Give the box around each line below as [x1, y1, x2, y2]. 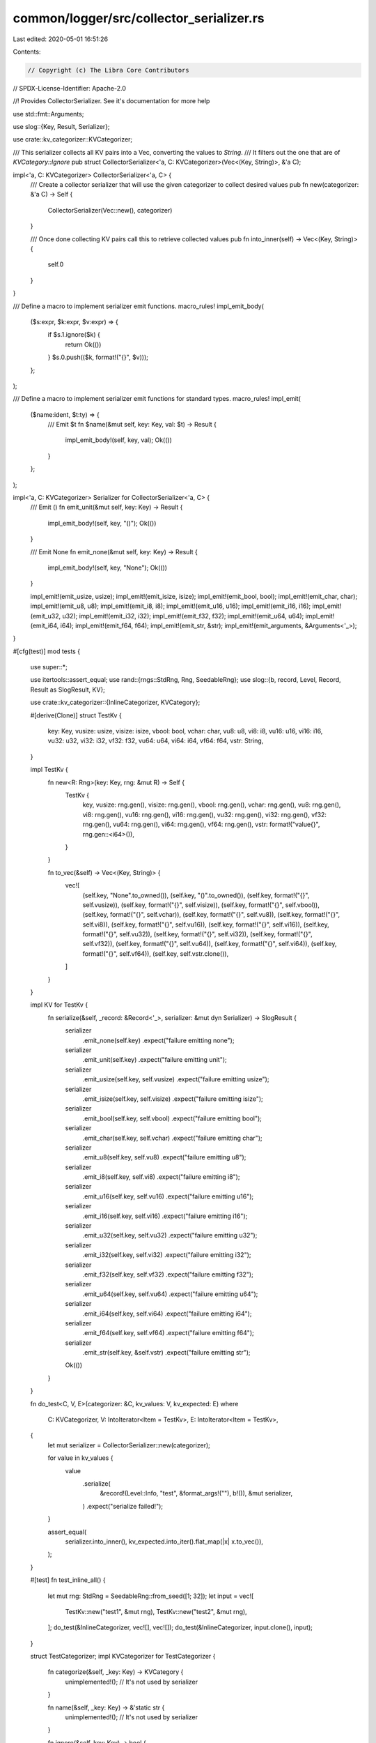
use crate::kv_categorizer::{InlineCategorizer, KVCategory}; [30, 698, 201, 707]
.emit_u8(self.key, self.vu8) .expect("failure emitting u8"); [82, 1153, 246, 1162]
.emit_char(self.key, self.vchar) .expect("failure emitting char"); [82, 1134, 263, 1142]
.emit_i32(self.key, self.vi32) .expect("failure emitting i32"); [82, 1251, 251, 1259]
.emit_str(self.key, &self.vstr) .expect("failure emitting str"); [82, 1348, 251, 1357]
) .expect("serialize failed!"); [82, 1502, 164, 1510]
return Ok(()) [65, 340, 102, 349]
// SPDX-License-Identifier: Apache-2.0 [13, 84, 127, 92]
